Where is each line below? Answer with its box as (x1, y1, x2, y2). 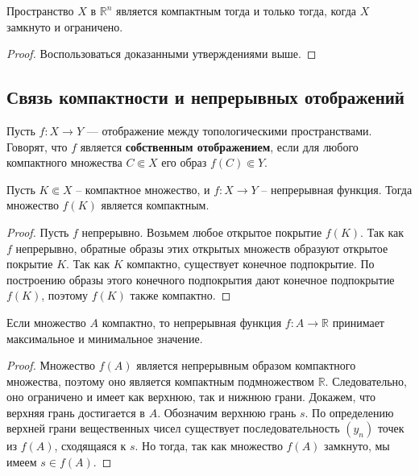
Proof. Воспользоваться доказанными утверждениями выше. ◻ (6, 45, 317, 62)
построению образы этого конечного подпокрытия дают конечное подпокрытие (6, 271, 395, 288)
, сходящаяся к (54, 437, 127, 454)
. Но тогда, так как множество (135, 437, 283, 454)
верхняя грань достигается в (6, 404, 145, 420)
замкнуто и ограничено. (6, 18, 123, 35)
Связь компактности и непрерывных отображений (6, 85, 404, 110)
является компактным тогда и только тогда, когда (116, 2, 357, 19)
